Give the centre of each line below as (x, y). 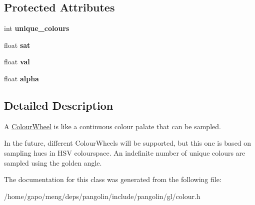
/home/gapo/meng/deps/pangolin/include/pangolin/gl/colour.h (102, 196)
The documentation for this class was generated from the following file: (113, 179)
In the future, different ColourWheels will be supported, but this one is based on (128, 143)
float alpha (21, 78)
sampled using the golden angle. (53, 162)
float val (17, 62)
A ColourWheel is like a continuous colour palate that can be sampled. (112, 126)
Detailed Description (59, 105)
